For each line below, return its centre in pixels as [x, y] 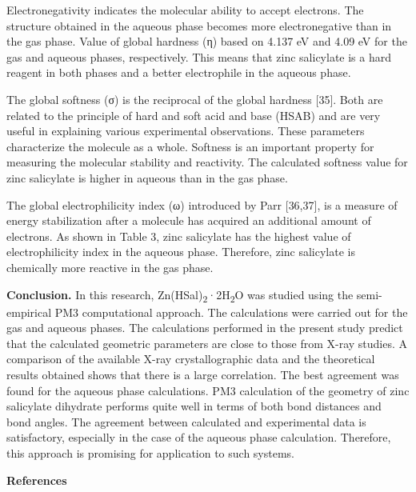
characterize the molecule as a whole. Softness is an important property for [190, 146]
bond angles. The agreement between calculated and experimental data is [186, 421]
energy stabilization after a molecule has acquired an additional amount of [189, 220]
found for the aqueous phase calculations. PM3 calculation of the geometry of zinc [208, 390]
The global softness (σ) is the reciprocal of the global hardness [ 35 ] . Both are [195, 99]
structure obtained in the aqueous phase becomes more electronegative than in [199, 25]
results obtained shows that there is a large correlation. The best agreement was [203, 374]
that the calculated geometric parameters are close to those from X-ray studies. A [207, 343]
